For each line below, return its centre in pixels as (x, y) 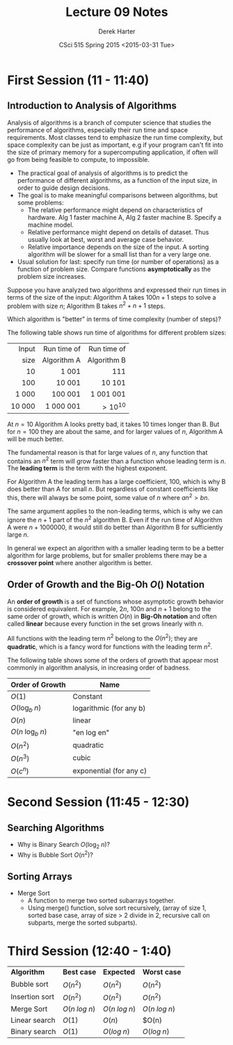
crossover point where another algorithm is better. (80, 562)
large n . (18, 534)
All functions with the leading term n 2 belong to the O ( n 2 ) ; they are (103, 638)
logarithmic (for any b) (109, 708)
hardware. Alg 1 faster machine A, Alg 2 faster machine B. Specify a (124, 217)
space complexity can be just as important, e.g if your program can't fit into (115, 145)
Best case (79, 972)
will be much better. (35, 439)
